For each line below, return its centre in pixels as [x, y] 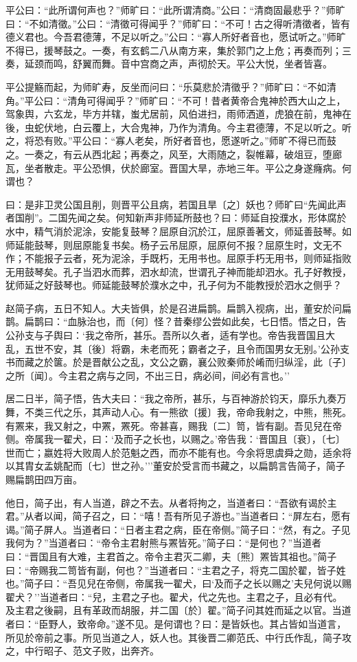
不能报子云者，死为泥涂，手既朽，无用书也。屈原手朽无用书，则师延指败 [188, 258]
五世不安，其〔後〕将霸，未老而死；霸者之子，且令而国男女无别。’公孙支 [187, 348]
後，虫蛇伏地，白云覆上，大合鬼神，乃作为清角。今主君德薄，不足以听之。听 [178, 127]
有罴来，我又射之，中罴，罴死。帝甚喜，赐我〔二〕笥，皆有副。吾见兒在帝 [174, 425]
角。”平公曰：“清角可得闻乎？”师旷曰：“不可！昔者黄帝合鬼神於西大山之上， [176, 100]
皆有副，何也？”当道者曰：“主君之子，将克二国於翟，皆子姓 [211, 570]
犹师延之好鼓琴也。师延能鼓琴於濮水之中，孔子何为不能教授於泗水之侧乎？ [174, 285]
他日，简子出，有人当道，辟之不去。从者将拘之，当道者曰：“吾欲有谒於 [166, 502]
